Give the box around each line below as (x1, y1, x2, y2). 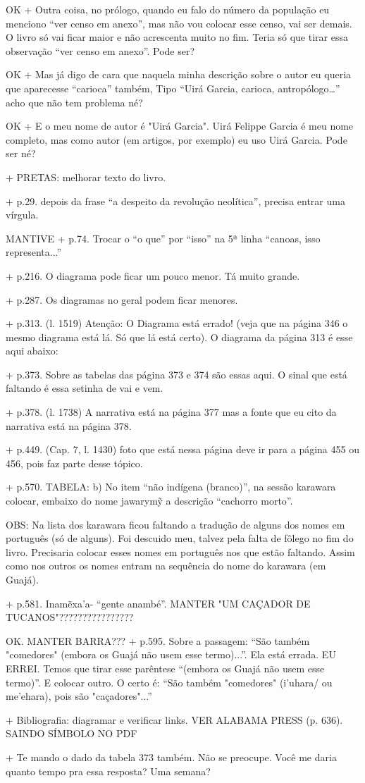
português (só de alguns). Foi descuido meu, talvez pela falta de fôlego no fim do (6, 531, 354, 545)
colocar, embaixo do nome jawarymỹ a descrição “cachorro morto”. (6, 493, 293, 508)
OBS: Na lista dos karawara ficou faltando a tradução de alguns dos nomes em (6, 517, 345, 531)
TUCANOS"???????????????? (6, 610, 134, 624)
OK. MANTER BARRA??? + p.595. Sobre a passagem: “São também (6, 633, 310, 648)
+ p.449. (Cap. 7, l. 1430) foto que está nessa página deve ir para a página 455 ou (6, 442, 359, 457)
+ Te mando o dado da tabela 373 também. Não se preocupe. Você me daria (6, 749, 337, 764)
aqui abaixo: (6, 343, 58, 358)
